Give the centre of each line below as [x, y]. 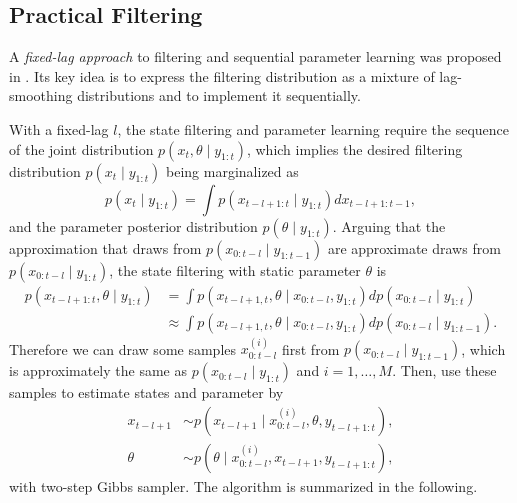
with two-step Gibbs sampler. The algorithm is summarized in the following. [243, 486]
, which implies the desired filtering [354, 148]
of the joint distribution [81, 148]
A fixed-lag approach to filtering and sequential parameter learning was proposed [255, 56]
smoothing [41, 95]
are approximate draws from [414, 247]
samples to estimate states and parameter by [146, 392]
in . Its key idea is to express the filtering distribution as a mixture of [222, 75]
